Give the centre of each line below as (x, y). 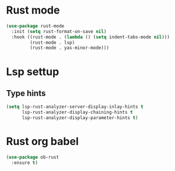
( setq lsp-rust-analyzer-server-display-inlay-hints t (75, 107)
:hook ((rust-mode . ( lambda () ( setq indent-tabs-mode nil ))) (90, 37)
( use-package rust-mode (35, 26)
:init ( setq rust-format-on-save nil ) (59, 31)
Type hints (26, 93)
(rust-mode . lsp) (52, 42)
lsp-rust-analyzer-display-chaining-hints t (77, 113)
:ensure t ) (25, 163)
